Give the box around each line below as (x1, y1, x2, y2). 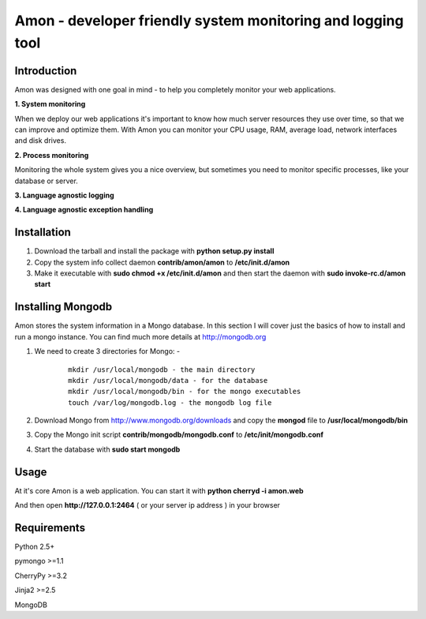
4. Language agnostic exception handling (14, 205, 154, 215)
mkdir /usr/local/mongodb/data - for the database (68, 376, 268, 385)
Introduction (14, 64, 77, 77)
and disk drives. (14, 136, 67, 145)
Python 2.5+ (14, 542, 55, 552)
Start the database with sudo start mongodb (34, 445, 181, 454)
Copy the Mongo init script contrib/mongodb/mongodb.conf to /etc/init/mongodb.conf (34, 430, 323, 440)
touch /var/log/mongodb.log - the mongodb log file (68, 398, 272, 407)
